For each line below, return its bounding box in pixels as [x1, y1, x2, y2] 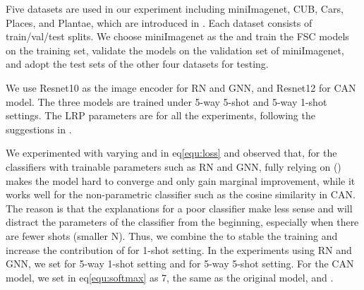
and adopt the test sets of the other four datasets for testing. [6, 56, 269, 71]
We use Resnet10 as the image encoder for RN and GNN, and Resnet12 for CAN [6, 80, 356, 95]
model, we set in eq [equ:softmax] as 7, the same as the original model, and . [6, 270, 334, 284]
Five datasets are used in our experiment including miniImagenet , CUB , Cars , [6, 1, 344, 16]
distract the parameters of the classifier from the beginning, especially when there [6, 215, 359, 229]
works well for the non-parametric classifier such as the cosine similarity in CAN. [6, 187, 356, 202]
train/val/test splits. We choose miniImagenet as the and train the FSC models [6, 29, 349, 44]
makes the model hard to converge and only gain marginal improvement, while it [6, 173, 356, 188]
